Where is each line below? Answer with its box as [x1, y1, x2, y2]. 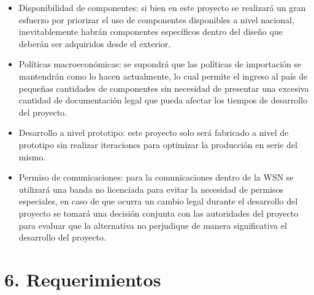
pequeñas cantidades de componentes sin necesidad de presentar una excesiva [18, 81, 309, 94]
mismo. [18, 150, 46, 163]
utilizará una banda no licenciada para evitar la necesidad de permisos [18, 182, 284, 195]
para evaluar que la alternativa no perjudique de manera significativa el [18, 218, 287, 231]
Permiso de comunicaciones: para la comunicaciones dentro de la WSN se [18, 171, 294, 184]
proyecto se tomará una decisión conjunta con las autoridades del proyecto [18, 206, 299, 219]
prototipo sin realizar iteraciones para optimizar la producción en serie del [18, 138, 297, 151]
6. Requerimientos [4, 266, 161, 291]
